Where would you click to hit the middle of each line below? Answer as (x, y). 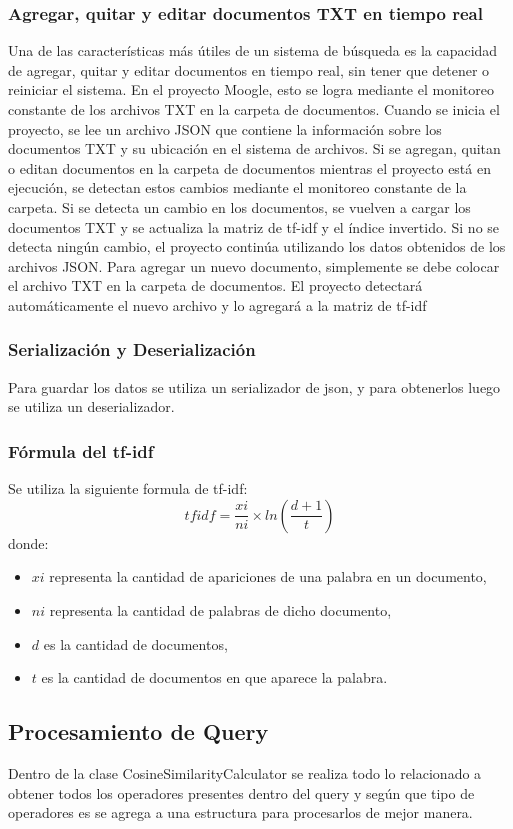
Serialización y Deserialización (132, 349)
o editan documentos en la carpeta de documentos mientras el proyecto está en (249, 167)
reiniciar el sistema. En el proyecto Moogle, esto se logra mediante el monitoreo (251, 89)
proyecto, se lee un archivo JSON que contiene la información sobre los (225, 128)
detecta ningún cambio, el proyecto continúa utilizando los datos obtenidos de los (257, 246)
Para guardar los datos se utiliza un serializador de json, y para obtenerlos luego (254, 386)
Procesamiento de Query (138, 731)
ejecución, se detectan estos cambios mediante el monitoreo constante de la (237, 187)
